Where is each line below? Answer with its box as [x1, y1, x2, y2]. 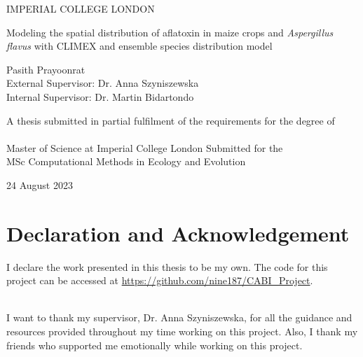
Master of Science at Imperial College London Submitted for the [6, 140, 283, 155]
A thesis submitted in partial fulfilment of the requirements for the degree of [6, 113, 335, 127]
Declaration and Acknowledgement [6, 218, 350, 247]
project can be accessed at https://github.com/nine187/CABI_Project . [6, 273, 313, 288]
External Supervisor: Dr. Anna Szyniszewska [6, 76, 199, 90]
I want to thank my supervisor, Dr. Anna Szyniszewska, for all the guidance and [6, 310, 352, 325]
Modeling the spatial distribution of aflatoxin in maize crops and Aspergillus [6, 24, 334, 39]
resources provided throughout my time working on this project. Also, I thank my [6, 324, 358, 339]
